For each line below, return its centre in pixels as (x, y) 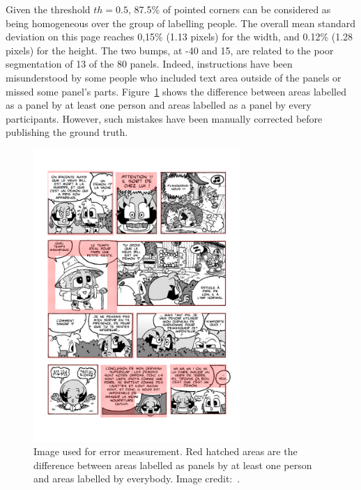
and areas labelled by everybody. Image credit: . (137, 478)
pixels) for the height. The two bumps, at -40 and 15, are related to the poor (170, 50)
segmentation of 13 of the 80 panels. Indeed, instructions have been (149, 64)
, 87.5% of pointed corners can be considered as (229, 9)
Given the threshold (48, 9)
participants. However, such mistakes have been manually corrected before (164, 118)
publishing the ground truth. (67, 132)
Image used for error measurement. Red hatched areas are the (166, 451)
